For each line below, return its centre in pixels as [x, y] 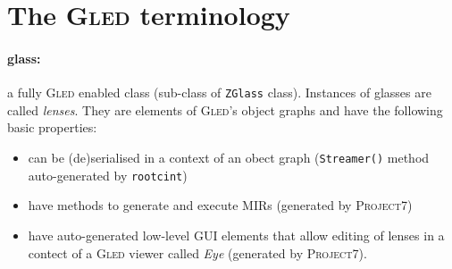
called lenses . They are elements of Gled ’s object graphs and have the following [225, 109]
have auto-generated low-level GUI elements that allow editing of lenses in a [236, 235]
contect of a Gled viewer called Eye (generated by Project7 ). [197, 252]
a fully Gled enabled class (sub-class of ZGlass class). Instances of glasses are [219, 92]
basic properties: [52, 127]
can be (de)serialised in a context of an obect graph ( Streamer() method [229, 158]
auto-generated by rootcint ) [108, 175]
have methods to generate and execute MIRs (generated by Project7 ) [220, 205]
